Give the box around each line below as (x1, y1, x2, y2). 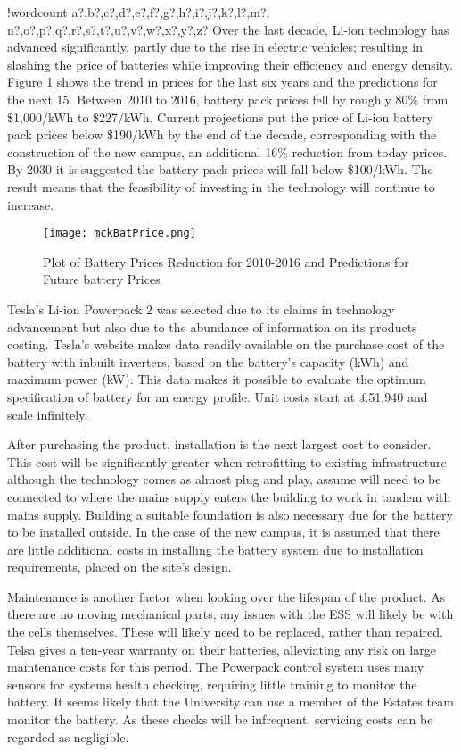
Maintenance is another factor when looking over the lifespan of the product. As (7, 587, 446, 606)
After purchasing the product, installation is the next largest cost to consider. (7, 435, 432, 454)
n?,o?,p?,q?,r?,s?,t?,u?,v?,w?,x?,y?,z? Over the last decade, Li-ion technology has (7, 20, 449, 38)
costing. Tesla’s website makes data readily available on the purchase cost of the (7, 335, 445, 354)
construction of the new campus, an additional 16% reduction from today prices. (7, 142, 448, 161)
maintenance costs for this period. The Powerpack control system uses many (7, 657, 424, 676)
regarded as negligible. (7, 727, 129, 746)
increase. (7, 195, 54, 213)
